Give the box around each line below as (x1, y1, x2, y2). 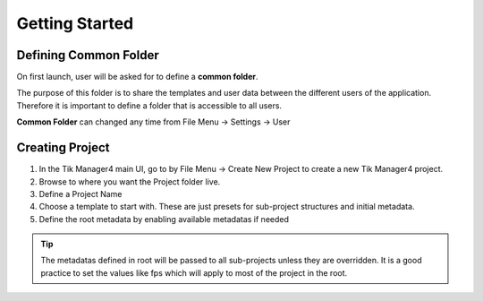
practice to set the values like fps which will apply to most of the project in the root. (40, 267, 348, 278)
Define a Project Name (38, 188, 123, 199)
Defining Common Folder (16, 47, 160, 63)
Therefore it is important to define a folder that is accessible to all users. (16, 99, 282, 111)
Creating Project (16, 140, 110, 156)
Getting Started (16, 13, 134, 33)
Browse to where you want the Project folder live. (38, 176, 221, 187)
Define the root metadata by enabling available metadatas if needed (38, 213, 290, 224)
